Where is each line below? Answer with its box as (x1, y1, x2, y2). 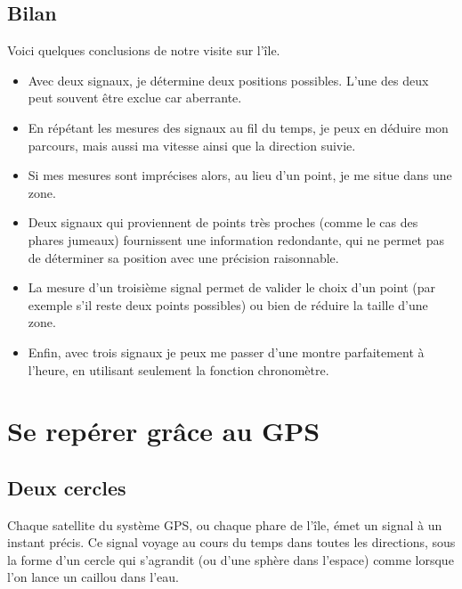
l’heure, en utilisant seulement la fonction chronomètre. (28, 360, 329, 379)
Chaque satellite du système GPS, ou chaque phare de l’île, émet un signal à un (7, 515, 442, 534)
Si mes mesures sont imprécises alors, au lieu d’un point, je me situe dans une (28, 166, 452, 184)
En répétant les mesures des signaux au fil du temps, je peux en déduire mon (28, 118, 449, 136)
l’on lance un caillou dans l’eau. (7, 568, 179, 586)
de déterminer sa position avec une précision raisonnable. (28, 248, 339, 266)
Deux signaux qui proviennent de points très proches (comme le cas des (28, 213, 418, 232)
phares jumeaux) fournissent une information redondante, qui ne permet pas (28, 230, 445, 249)
